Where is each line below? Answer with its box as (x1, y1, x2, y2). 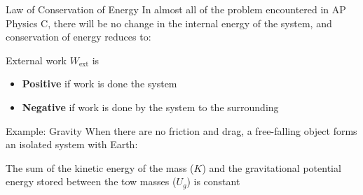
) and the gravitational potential (202, 160, 341, 175)
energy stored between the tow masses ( (6, 174, 177, 189)
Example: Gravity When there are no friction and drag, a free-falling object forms (6, 123, 357, 138)
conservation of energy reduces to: (6, 29, 151, 44)
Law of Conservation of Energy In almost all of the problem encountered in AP (6, 2, 346, 16)
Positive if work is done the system (22, 76, 177, 91)
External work (6, 52, 67, 67)
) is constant (186, 174, 240, 189)
